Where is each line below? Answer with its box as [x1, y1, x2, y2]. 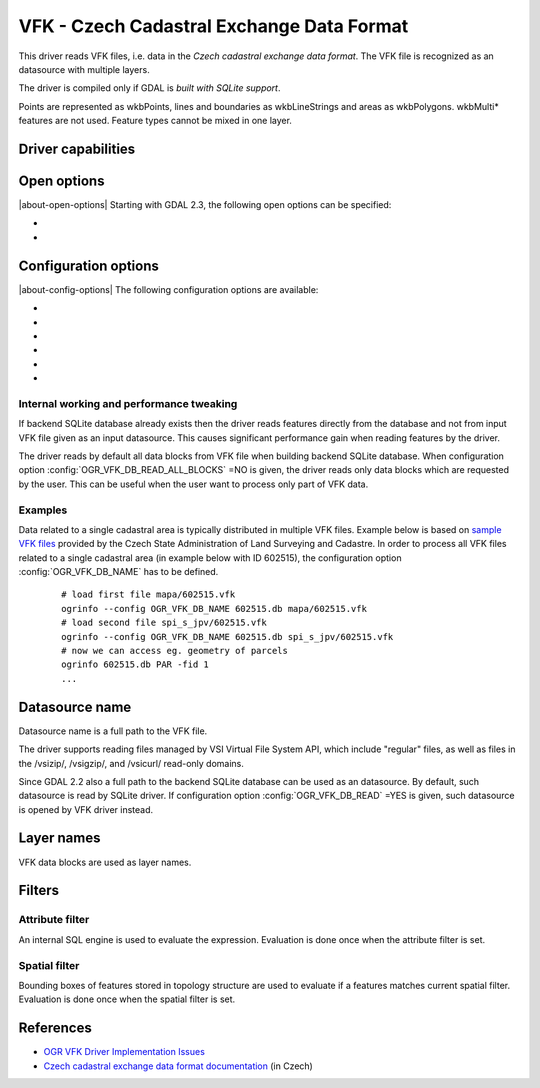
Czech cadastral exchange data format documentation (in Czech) [43, 1060, 314, 1072]
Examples [18, 503, 68, 517]
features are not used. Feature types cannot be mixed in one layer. [18, 115, 292, 127]
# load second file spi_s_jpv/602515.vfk [61, 617, 267, 629]
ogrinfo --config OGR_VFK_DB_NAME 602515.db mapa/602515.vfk [61, 603, 367, 614]
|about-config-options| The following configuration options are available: [18, 283, 319, 295]
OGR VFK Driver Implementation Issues [43, 1046, 205, 1058]
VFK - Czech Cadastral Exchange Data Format [18, 15, 409, 37]
